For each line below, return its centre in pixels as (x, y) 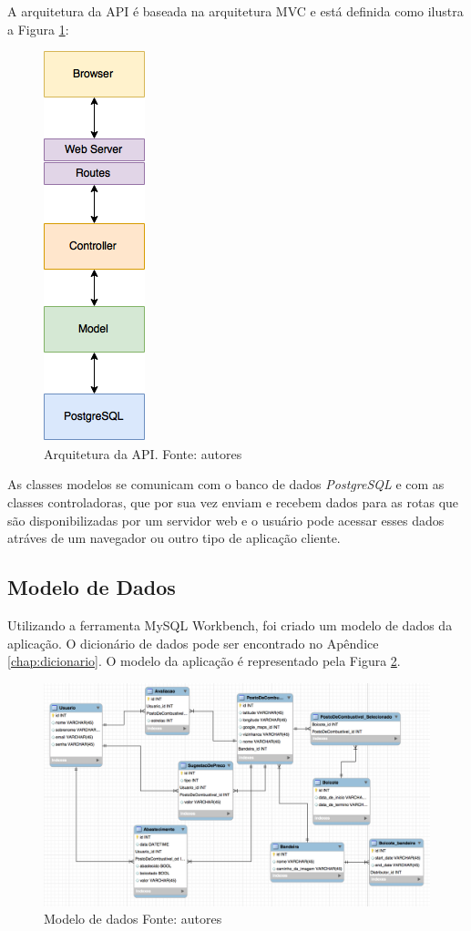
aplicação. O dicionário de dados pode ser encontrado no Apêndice (193, 643)
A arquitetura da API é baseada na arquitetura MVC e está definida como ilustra (235, 11)
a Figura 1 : (38, 29)
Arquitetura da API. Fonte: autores (143, 453)
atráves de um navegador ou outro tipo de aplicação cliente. (174, 538)
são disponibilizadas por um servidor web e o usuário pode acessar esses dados (226, 520)
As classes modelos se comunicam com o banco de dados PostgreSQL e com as (226, 484)
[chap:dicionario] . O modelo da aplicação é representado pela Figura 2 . (204, 661)
